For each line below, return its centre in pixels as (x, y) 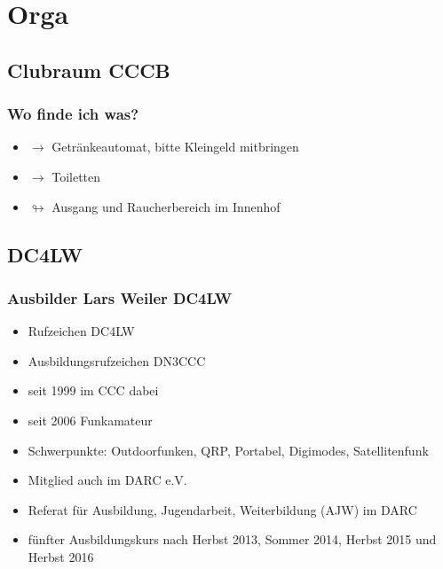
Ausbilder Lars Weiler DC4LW (120, 297)
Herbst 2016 (61, 556)
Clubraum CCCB (89, 70)
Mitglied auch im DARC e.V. (107, 480)
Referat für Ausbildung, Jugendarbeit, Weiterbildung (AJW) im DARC (222, 509)
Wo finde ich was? (73, 114)
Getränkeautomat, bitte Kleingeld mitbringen (175, 147)
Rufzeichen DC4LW (81, 331)
